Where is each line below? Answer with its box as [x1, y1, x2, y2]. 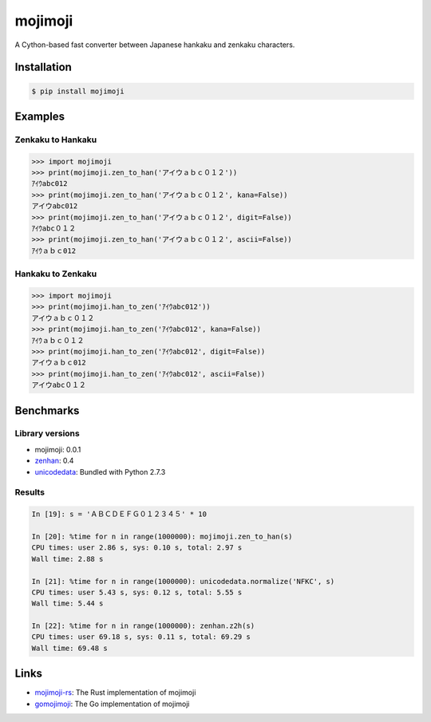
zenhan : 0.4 [34, 456, 74, 466]
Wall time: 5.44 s [31, 599, 104, 608]
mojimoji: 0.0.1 [34, 444, 81, 454]
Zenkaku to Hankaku [14, 134, 97, 145]
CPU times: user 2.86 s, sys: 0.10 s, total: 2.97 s [31, 543, 243, 552]
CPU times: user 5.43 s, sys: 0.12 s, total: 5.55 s [31, 587, 243, 597]
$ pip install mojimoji [31, 86, 125, 96]
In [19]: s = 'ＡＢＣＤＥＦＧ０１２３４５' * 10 [31, 510, 208, 519]
